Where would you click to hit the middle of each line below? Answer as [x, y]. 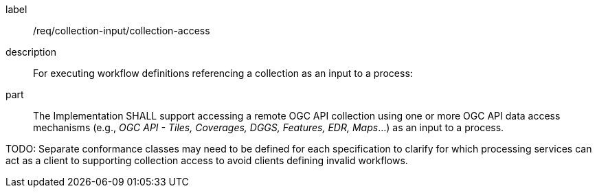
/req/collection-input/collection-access [122, 31]
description [31, 52]
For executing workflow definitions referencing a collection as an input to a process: [223, 73]
